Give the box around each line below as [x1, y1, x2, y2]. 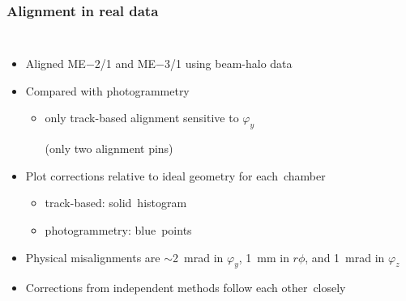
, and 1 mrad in [305, 248, 385, 265]
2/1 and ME [94, 55, 156, 72]
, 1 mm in [238, 248, 289, 265]
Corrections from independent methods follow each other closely [25, 279, 346, 296]
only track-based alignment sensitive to [45, 109, 239, 126]
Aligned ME [25, 55, 86, 72]
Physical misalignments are [25, 248, 160, 265]
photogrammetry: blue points [45, 221, 192, 238]
